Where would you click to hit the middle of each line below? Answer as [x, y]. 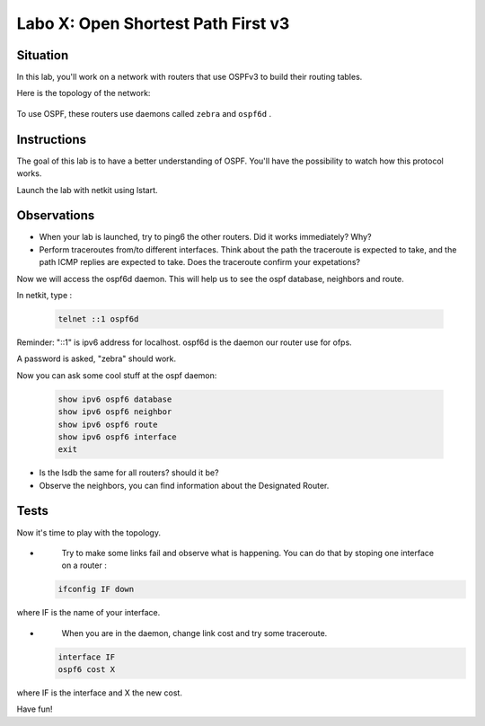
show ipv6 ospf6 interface [117, 437]
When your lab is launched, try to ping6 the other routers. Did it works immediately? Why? [205, 237]
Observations [56, 216]
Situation [43, 55]
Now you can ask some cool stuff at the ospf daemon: [117, 375]
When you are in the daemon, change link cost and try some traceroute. [194, 633]
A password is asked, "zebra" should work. [97, 359]
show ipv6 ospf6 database [115, 399]
